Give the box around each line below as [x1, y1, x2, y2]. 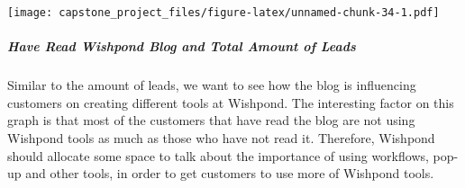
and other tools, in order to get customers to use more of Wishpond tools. [25, 164, 434, 183]
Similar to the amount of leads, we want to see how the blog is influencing [7, 76, 416, 94]
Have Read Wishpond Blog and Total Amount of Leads [7, 37, 356, 56]
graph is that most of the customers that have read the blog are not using [7, 111, 415, 130]
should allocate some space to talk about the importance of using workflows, [7, 146, 429, 165]
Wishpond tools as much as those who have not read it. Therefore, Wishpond [7, 129, 435, 147]
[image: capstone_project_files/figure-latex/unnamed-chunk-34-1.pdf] [7, 6, 440, 19]
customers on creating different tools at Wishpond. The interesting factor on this [7, 93, 454, 112]
